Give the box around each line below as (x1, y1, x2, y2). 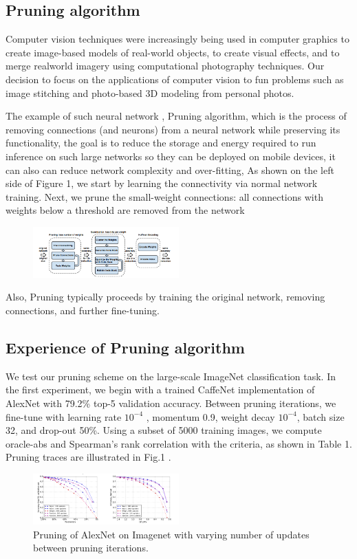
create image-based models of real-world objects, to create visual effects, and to (6, 45, 340, 59)
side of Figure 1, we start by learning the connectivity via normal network (6, 176, 318, 190)
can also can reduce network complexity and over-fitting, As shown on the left (6, 162, 334, 177)
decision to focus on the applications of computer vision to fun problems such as (6, 72, 344, 86)
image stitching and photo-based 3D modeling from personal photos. (6, 85, 294, 100)
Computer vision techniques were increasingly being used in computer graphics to (6, 32, 349, 46)
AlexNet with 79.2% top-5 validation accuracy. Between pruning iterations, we (6, 395, 336, 410)
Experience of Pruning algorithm (6, 336, 245, 358)
